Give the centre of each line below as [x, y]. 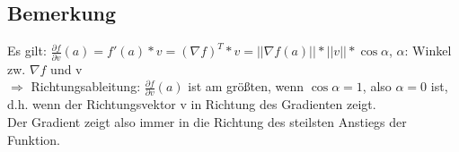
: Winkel [428, 51]
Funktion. [34, 139]
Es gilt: [27, 51]
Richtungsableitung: [86, 86]
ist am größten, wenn [246, 86]
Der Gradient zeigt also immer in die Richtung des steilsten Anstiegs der [207, 122]
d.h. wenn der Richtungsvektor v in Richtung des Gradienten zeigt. [192, 104]
